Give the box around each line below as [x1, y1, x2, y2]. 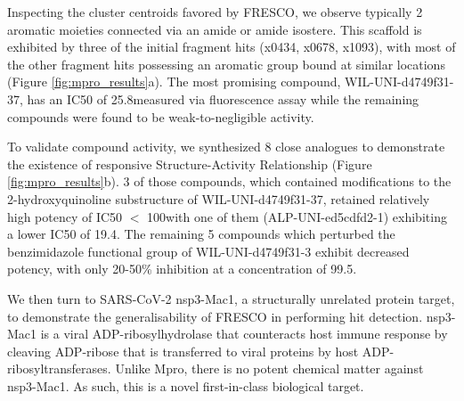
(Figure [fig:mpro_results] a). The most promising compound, [7, 72, 341, 91]
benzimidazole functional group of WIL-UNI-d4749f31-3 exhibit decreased [7, 241, 410, 260]
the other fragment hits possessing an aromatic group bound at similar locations [7, 54, 445, 73]
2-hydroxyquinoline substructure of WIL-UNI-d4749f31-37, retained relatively [7, 189, 430, 208]
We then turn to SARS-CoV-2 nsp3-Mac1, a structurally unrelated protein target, [7, 289, 455, 307]
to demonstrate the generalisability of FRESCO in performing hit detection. [7, 307, 423, 325]
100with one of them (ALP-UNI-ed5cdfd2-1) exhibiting [147, 207, 447, 225]
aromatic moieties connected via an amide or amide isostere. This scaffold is [7, 20, 422, 38]
